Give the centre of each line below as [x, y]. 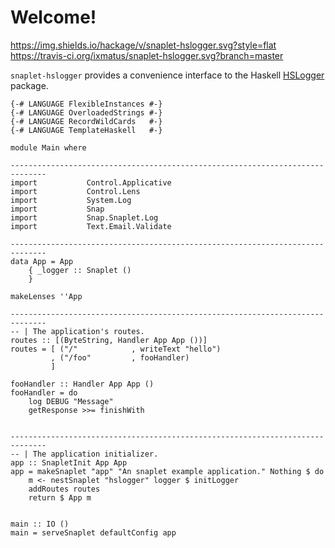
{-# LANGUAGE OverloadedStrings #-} [86, 112]
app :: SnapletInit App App [69, 462]
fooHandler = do [44, 392]
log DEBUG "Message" [71, 401]
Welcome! [53, 17]
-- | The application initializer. [84, 454]
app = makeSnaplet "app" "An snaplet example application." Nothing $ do [167, 471]
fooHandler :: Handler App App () [82, 384]
